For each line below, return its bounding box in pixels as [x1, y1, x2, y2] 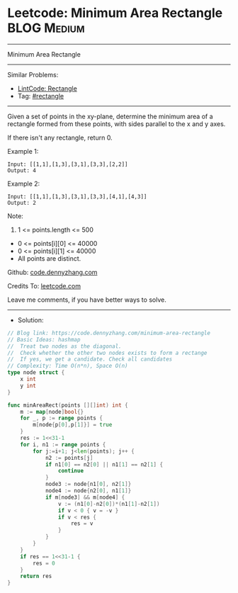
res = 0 [33, 560, 55, 567]
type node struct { [7, 369, 65, 376]
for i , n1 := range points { [20, 441, 106, 448]
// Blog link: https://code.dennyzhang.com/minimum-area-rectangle [7, 329, 211, 337]
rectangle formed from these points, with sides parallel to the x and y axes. [7, 119, 226, 128]
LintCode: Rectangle [17, 84, 78, 93]
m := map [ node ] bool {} [20, 408, 84, 415]
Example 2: [7, 179, 40, 188]
